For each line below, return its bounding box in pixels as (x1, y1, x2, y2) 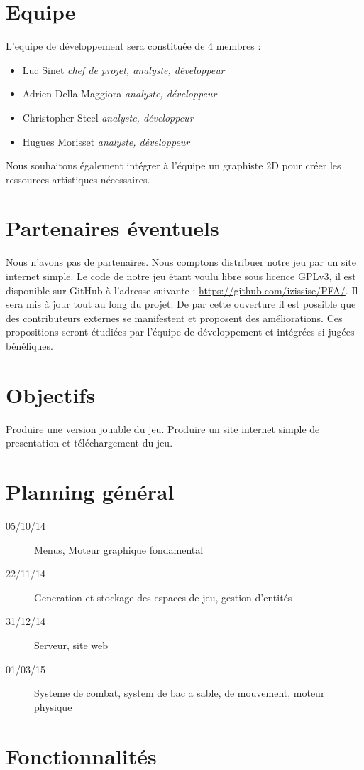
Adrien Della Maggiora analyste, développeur (22, 86, 217, 101)
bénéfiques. (6, 338, 53, 353)
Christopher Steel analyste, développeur (22, 109, 194, 124)
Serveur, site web (34, 637, 108, 652)
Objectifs (6, 380, 95, 409)
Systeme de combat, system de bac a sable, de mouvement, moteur (34, 685, 325, 700)
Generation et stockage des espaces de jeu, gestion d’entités (34, 589, 292, 604)
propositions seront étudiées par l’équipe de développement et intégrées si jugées (6, 324, 355, 339)
